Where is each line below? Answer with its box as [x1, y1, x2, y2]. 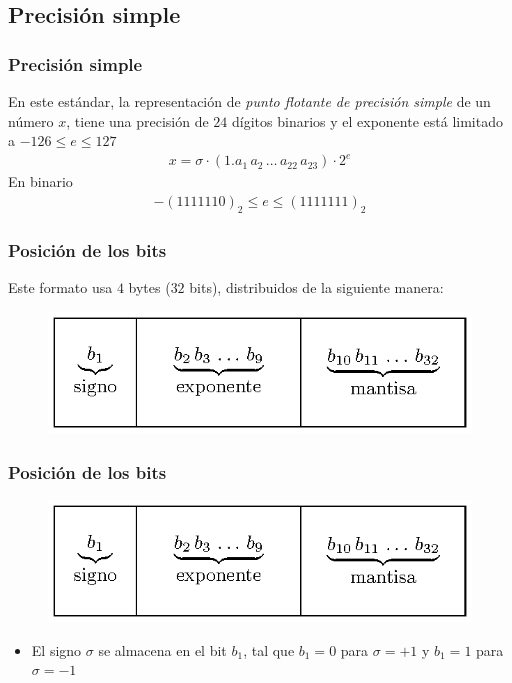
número [8, 110, 54, 131]
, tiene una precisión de [66, 110, 209, 131]
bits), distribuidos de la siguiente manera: [189, 276, 444, 297]
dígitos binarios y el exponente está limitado [232, 110, 503, 131]
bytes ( [128, 276, 171, 297]
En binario [8, 171, 73, 192]
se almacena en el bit [98, 639, 227, 660]
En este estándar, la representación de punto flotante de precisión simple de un [8, 91, 491, 111]
